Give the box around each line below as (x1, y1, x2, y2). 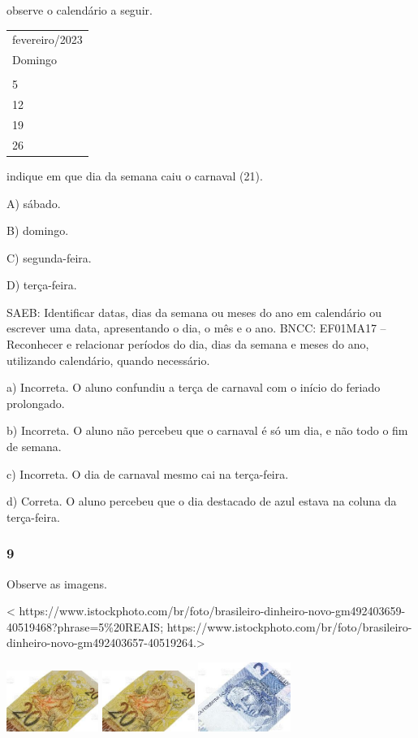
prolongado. (6, 394, 65, 411)
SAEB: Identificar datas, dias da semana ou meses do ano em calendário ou (6, 303, 382, 320)
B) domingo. (6, 222, 69, 239)
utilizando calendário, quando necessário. (6, 351, 210, 368)
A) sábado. (6, 194, 61, 211)
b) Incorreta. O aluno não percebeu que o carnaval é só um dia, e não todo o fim (6, 422, 408, 439)
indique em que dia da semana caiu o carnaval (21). (6, 167, 263, 184)
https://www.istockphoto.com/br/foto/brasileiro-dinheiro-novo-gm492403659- (19, 602, 406, 619)
